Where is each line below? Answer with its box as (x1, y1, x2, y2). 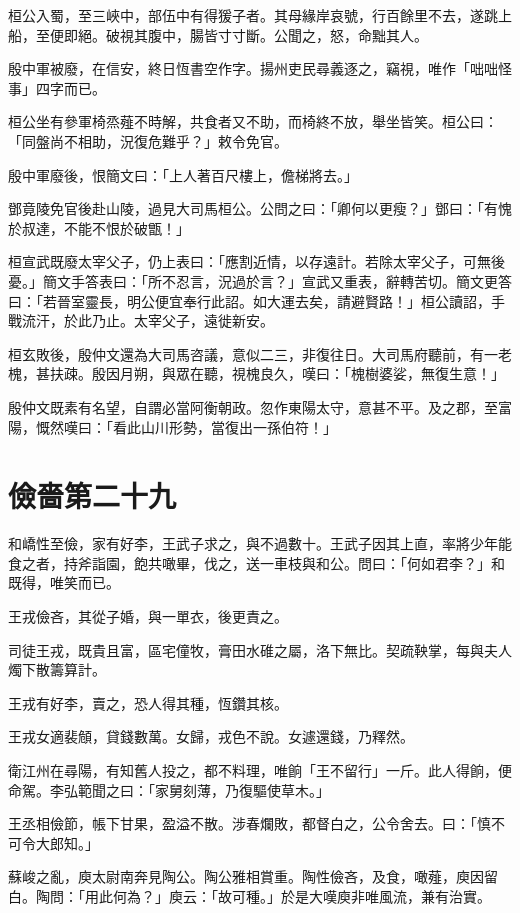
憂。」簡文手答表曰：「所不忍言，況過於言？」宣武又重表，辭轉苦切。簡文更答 (8, 270, 512, 291)
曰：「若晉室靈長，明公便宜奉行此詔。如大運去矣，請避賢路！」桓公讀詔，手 (8, 290, 505, 311)
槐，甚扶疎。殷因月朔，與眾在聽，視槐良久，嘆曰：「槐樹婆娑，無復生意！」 (8, 363, 505, 384)
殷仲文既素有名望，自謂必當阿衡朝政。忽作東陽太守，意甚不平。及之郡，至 (8, 396, 498, 417)
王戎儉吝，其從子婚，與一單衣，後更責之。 (8, 606, 288, 626)
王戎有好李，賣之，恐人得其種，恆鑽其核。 (8, 692, 288, 713)
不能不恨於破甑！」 (63, 217, 190, 238)
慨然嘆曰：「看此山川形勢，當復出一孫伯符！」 (35, 416, 337, 437)
